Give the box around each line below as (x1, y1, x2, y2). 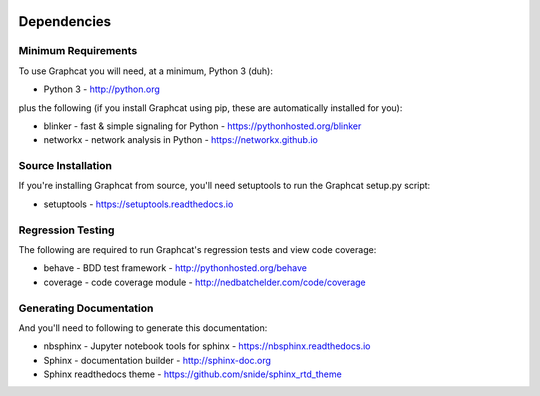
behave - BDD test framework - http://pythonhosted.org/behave (43, 262, 307, 274)
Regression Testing (18, 223, 115, 237)
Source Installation (18, 159, 112, 173)
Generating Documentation (18, 301, 154, 315)
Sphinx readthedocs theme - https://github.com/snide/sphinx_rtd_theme (43, 368, 342, 380)
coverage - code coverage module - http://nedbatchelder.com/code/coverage (43, 276, 366, 288)
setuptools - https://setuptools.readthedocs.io (43, 198, 234, 210)
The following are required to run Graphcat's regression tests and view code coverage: (18, 244, 377, 255)
